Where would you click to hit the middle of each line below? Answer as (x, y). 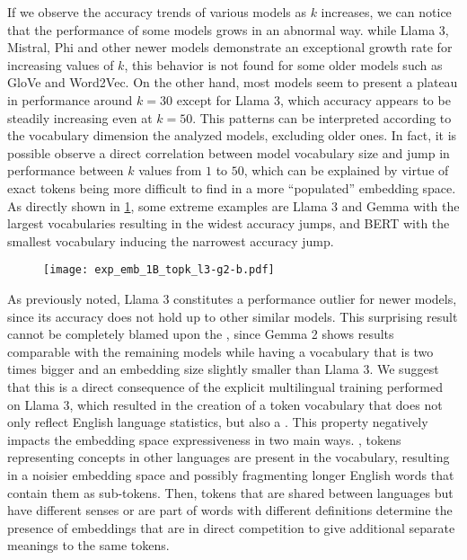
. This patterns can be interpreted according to (322, 117)
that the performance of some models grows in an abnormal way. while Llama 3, (228, 29)
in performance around (70, 99)
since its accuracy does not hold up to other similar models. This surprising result (233, 316)
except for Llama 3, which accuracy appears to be (313, 99)
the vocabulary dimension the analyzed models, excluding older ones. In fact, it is (232, 135)
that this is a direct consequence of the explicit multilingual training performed (225, 386)
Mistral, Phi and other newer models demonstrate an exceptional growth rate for (230, 47)
